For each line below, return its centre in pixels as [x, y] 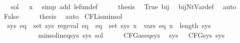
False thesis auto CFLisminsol [63, 16]
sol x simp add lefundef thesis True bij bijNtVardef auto [123, 6]
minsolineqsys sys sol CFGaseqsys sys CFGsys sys [131, 35]
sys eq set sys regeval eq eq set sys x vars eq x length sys [109, 25]
